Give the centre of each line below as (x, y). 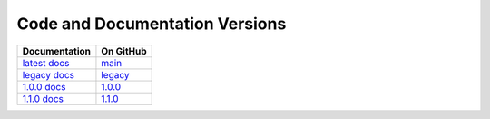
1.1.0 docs (43, 98)
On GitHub (124, 51)
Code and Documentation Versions (152, 24)
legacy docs (49, 74)
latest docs (46, 63)
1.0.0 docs (44, 86)
